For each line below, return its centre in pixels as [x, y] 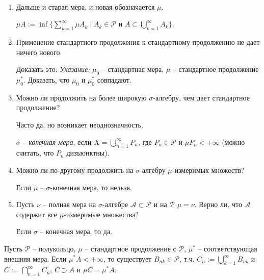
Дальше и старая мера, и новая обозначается [85, 6]
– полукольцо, [54, 248]
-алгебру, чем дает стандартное [201, 97]
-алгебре [115, 204]
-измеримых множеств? [208, 170]
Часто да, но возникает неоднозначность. [80, 124]
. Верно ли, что [218, 204]
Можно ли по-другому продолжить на [75, 170]
